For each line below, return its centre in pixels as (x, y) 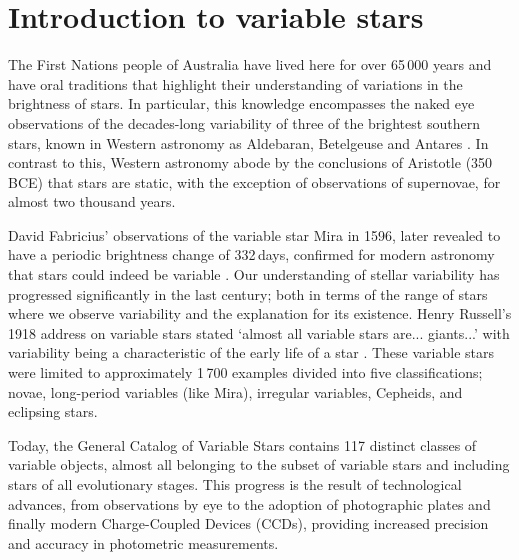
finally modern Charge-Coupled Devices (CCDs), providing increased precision (248, 523)
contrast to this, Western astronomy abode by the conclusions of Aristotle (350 (250, 162)
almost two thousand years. (92, 201)
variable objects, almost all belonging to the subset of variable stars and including (259, 464)
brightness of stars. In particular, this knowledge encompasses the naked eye (241, 103)
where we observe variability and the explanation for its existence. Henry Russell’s (260, 313)
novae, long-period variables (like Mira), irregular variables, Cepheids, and (235, 391)
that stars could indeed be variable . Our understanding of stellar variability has (254, 274)
